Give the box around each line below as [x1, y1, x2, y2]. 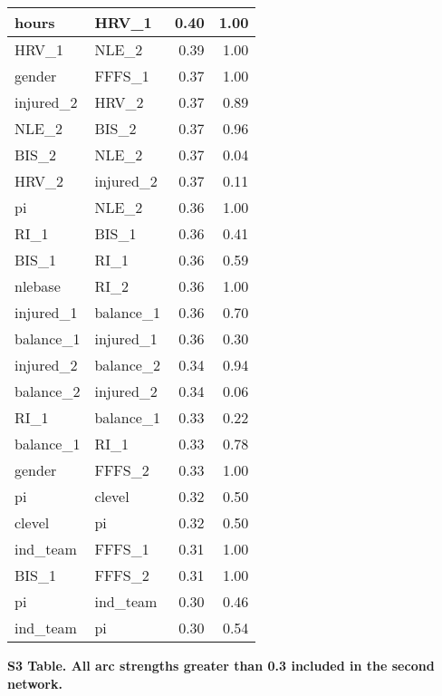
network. [7, 673, 62, 692]
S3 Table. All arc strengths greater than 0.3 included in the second [7, 656, 435, 674]
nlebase [14, 275, 61, 296]
